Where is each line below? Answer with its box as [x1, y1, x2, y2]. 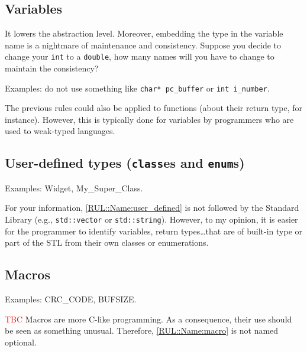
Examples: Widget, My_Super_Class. [5, 181, 143, 194]
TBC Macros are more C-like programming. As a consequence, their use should [5, 312, 292, 325]
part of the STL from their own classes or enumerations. [5, 236, 209, 249]
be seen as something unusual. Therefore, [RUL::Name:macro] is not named [5, 324, 279, 337]
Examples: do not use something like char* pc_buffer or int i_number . [5, 82, 270, 94]
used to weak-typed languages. [5, 125, 115, 137]
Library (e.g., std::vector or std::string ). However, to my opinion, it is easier [5, 213, 298, 226]
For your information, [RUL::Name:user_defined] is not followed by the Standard [5, 201, 299, 214]
